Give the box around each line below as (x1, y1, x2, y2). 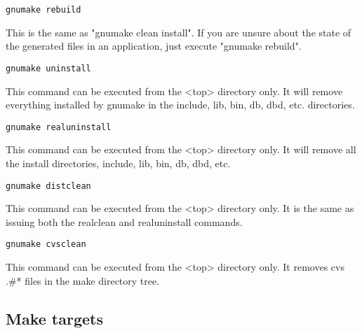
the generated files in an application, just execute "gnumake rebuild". (6, 38, 302, 53)
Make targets (6, 307, 103, 329)
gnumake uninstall (6, 63, 91, 73)
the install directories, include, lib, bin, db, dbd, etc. (6, 155, 231, 170)
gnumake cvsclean (6, 239, 86, 250)
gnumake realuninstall (6, 122, 112, 132)
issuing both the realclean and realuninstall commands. (6, 214, 243, 229)
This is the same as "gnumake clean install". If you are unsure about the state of (6, 24, 351, 39)
